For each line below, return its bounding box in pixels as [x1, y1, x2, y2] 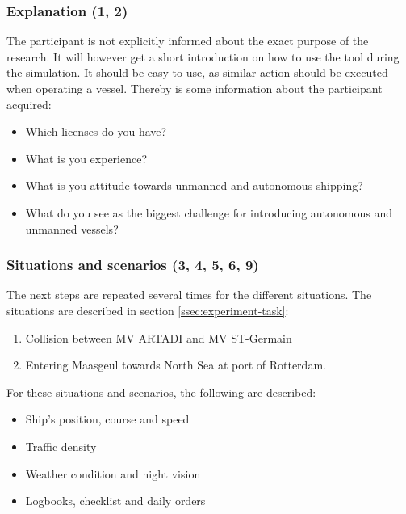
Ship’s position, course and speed [25, 411, 190, 428]
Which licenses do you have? [25, 123, 167, 140]
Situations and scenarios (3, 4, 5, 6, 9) [6, 255, 259, 275]
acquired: [6, 95, 52, 112]
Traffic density [25, 437, 97, 454]
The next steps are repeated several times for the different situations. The [6, 286, 372, 303]
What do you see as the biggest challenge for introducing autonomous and [25, 204, 393, 221]
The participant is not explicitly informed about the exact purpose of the [6, 32, 369, 49]
